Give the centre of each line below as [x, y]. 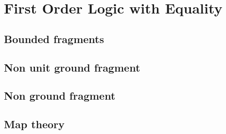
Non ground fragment [60, 96]
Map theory [34, 124]
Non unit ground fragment [72, 67]
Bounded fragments [54, 38]
